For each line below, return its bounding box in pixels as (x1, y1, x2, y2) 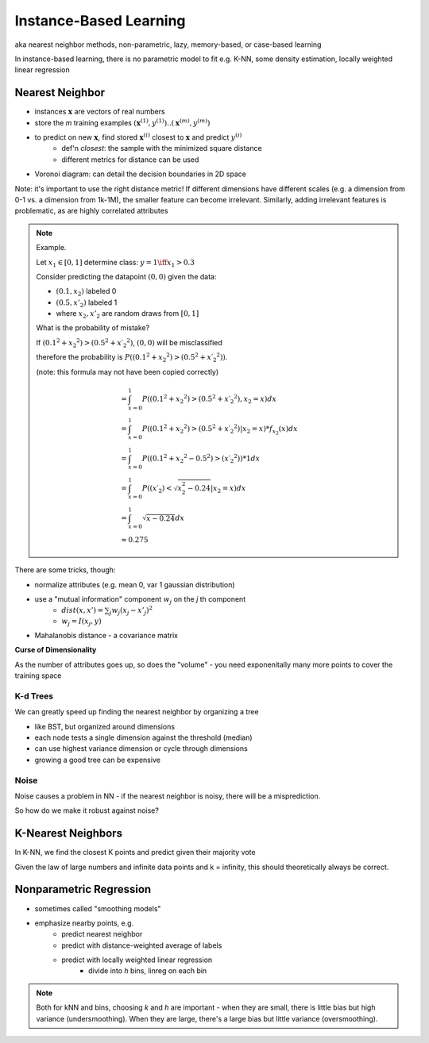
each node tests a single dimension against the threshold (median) (34, 733, 253, 742)
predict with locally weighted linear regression (61, 955, 213, 964)
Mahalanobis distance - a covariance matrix (34, 630, 179, 640)
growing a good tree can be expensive (34, 755, 160, 764)
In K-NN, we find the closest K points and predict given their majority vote (14, 848, 256, 857)
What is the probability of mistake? (36, 323, 150, 333)
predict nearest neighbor (61, 929, 143, 939)
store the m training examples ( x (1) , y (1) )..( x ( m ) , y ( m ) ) (34, 117, 211, 127)
